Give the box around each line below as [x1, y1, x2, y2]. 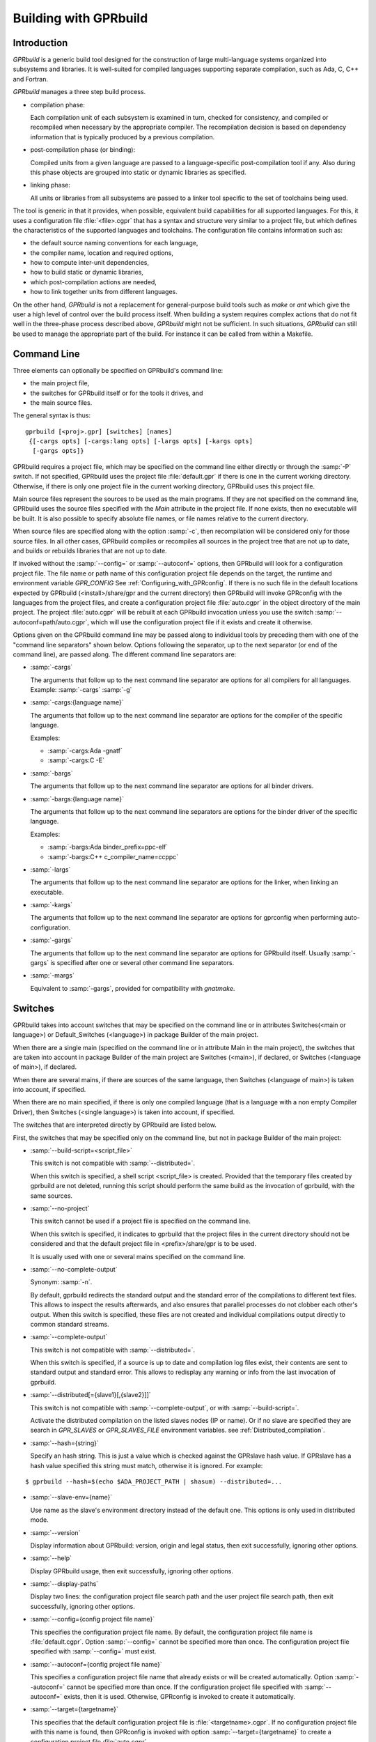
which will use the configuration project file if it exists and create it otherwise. [91, 617, 313, 626]
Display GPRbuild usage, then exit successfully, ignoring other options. [30, 1566, 233, 1575]
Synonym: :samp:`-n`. [30, 1278, 93, 1286]
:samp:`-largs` [30, 865, 71, 874]
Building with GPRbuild [13, 10, 148, 26]
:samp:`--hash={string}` [30, 1439, 99, 1447]
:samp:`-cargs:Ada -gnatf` [47, 746, 123, 755]
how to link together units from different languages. [30, 288, 178, 296]
